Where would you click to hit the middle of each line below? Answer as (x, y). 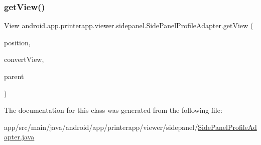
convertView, (24, 59)
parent (14, 76)
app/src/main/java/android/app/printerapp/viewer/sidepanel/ (101, 127)
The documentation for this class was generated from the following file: (113, 110)
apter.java (19, 137)
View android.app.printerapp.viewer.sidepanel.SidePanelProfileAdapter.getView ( (129, 25)
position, (17, 42)
